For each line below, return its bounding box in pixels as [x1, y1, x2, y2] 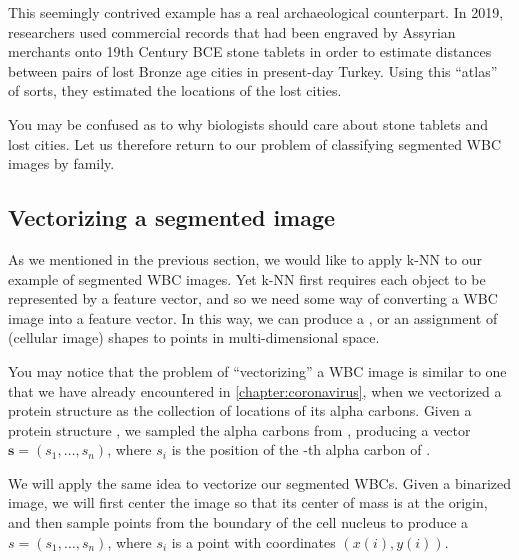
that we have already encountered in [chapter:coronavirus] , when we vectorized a [8, 380, 502, 401]
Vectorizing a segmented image [8, 202, 336, 233]
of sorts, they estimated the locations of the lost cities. [8, 80, 342, 101]
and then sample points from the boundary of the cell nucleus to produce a [8, 512, 469, 533]
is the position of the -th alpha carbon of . [171, 439, 431, 460]
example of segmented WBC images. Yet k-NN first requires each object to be [8, 268, 486, 289]
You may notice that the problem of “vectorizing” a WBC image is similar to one [8, 360, 507, 381]
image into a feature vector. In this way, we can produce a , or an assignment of [8, 307, 498, 328]
